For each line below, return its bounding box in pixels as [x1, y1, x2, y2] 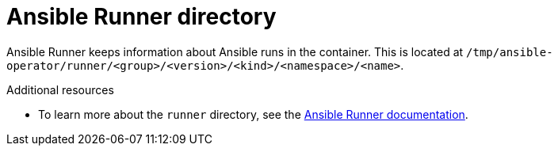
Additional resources [6, 82, 114, 97]
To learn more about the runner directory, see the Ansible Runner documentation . [38, 107, 468, 121]
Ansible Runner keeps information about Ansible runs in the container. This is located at [6, 44, 464, 59]
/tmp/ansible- [466, 45, 553, 59]
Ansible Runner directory [6, 3, 277, 30]
